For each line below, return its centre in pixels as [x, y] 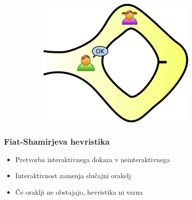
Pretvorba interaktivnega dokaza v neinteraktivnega [93, 159]
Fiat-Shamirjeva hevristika [57, 141]
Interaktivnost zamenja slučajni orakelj [73, 175]
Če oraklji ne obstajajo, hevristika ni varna [79, 192]
